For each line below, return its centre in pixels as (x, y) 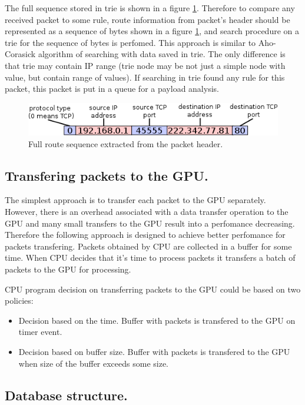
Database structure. (66, 395)
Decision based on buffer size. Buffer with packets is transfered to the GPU (154, 351)
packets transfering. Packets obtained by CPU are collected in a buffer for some (148, 246)
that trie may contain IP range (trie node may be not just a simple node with (145, 65)
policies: (19, 301)
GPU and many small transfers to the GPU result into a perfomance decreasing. (150, 223)
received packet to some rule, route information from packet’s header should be (147, 19)
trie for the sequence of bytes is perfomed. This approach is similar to (130, 42)
